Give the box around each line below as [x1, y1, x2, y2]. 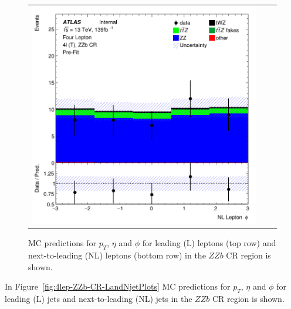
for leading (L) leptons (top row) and [142, 237, 276, 249]
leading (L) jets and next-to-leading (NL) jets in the [5, 293, 192, 305]
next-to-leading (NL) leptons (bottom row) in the [28, 249, 206, 261]
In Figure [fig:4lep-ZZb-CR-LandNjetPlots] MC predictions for [5, 280, 231, 293]
